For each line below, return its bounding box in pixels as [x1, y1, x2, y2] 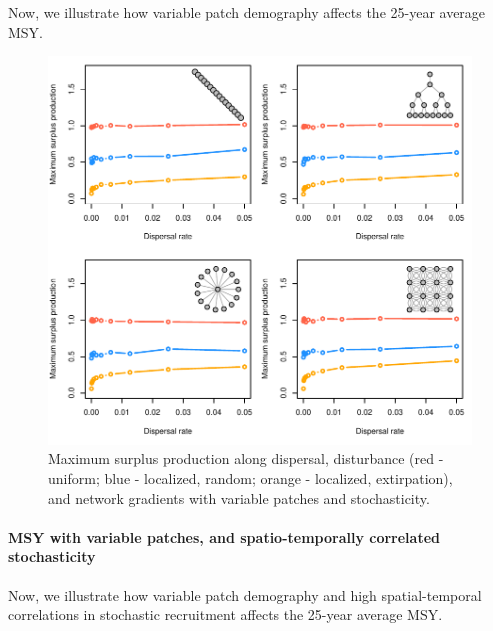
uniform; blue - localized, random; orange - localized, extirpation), [48, 468, 453, 489]
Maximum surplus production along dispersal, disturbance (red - [48, 448, 444, 469]
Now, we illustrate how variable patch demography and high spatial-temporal [8, 584, 482, 605]
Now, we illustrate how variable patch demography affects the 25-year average [8, 2, 486, 22]
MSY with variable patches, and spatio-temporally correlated [8, 526, 440, 547]
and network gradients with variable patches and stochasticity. [48, 487, 430, 508]
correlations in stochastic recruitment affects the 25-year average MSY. [8, 604, 443, 625]
